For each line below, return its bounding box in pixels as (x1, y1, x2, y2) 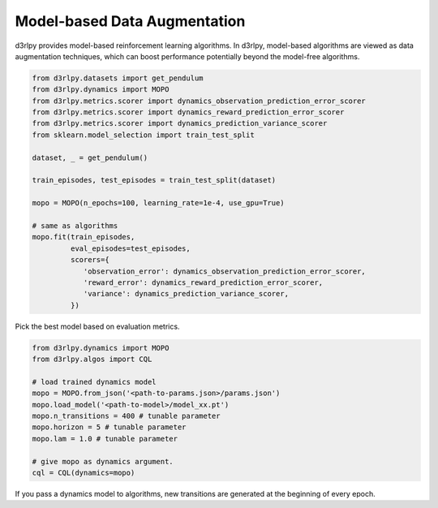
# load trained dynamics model (32, 377, 157, 386)
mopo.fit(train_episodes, (32, 232, 135, 242)
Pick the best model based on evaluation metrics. (15, 321, 180, 331)
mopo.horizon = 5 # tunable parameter (32, 423, 187, 432)
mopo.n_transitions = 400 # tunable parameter (32, 411, 221, 421)
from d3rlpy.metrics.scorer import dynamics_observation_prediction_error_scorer (32, 96, 367, 105)
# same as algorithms (32, 222, 118, 230)
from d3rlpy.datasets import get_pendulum (32, 73, 204, 83)
